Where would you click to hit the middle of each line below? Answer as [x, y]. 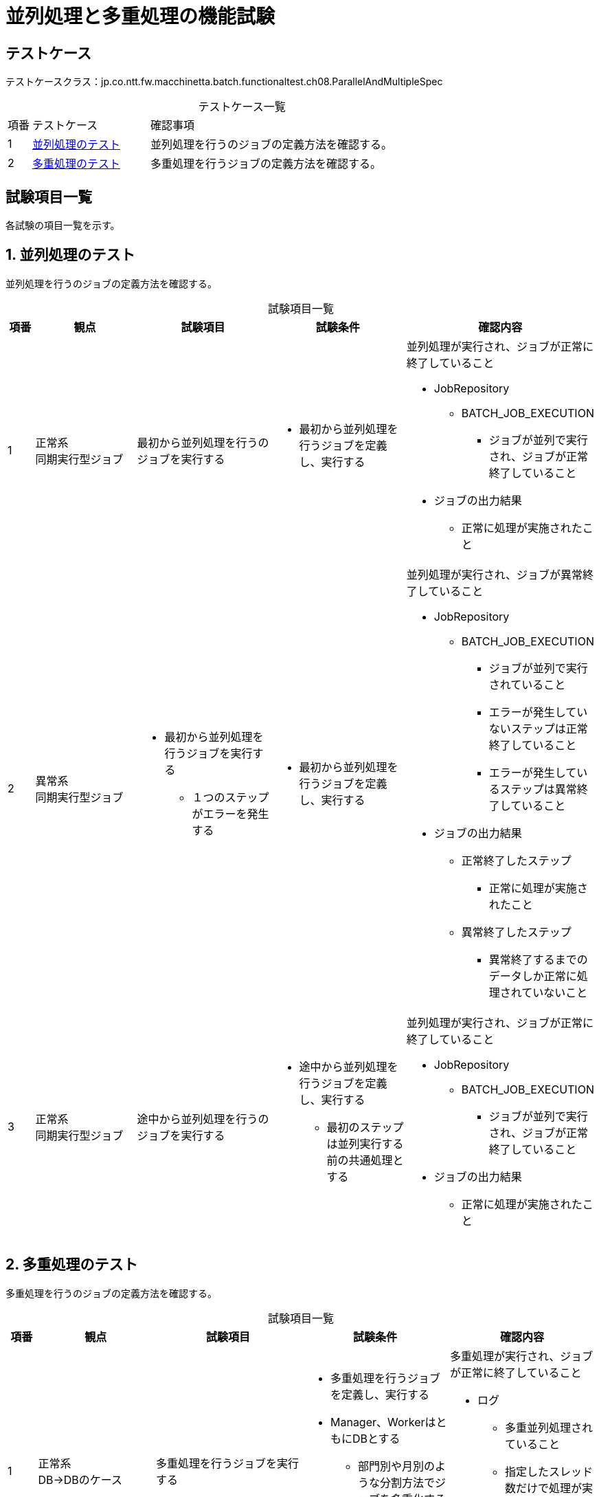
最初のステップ [365, 1127]
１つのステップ [230, 797]
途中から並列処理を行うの [203, 1119]
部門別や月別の [396, 1466]
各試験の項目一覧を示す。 [63, 225]
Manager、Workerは [383, 1422]
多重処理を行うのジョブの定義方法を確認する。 [111, 1293]
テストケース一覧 [242, 107]
